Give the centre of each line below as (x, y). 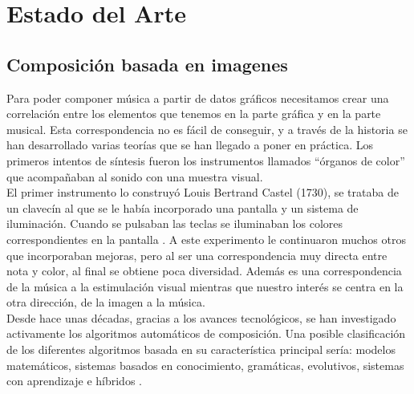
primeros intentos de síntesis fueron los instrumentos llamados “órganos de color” (206, 160)
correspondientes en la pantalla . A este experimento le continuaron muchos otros (206, 239)
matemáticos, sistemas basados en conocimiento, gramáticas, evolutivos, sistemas (205, 365)
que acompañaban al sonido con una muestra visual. (135, 176)
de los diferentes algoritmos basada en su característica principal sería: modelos (201, 349)
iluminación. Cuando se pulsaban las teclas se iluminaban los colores (175, 223)
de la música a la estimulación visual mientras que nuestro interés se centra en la (205, 286)
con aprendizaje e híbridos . (74, 381)
